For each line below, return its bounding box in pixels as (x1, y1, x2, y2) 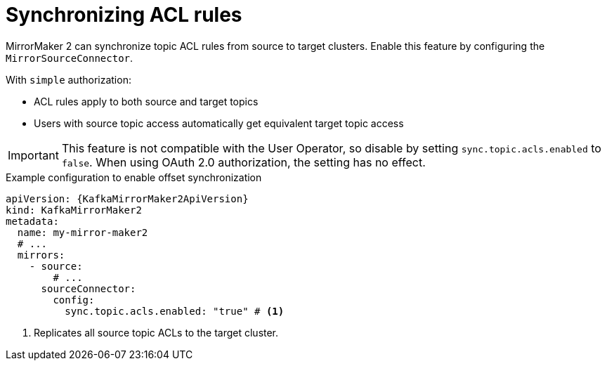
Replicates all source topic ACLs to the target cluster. (34, 326, 279, 339)
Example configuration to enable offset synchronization (6, 171, 262, 183)
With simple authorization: (6, 73, 131, 86)
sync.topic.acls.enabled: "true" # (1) (65, 305, 285, 317)
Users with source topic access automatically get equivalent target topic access (34, 117, 404, 129)
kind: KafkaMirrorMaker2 (6, 204, 142, 216)
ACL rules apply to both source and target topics (34, 95, 259, 107)
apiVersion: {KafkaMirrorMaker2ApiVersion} (6, 192, 249, 204)
